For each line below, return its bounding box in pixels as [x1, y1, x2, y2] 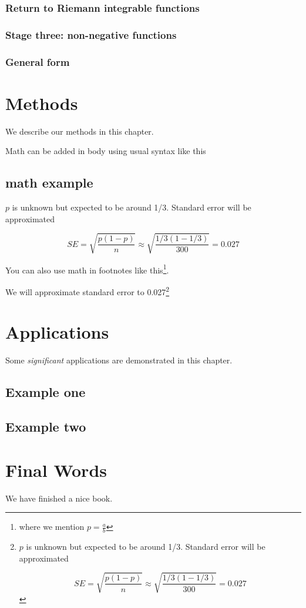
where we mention [19, 520, 85, 533]
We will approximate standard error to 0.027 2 [5, 284, 170, 298]
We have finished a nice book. [5, 492, 113, 504]
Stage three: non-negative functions [5, 27, 177, 42]
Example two [5, 417, 86, 436]
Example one [5, 383, 86, 401]
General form [5, 54, 70, 69]
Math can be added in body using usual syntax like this [5, 145, 206, 157]
